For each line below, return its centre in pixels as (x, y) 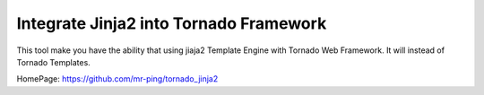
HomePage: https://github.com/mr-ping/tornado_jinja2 (117, 79)
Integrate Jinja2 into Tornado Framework (172, 23)
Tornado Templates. (54, 62)
